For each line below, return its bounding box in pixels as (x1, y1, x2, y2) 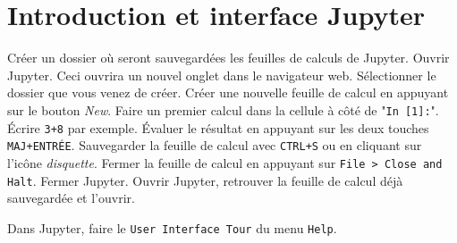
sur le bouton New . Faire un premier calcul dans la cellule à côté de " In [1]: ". (7, 100, 439, 119)
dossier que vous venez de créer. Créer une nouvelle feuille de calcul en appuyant (7, 83, 449, 102)
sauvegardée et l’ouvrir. (7, 189, 135, 207)
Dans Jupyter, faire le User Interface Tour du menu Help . (7, 218, 337, 237)
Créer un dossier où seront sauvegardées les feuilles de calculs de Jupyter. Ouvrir (7, 48, 450, 67)
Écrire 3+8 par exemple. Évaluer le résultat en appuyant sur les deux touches (7, 118, 429, 137)
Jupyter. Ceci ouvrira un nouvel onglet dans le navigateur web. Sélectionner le (7, 65, 436, 84)
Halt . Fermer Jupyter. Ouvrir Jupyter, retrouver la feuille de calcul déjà (7, 171, 403, 189)
